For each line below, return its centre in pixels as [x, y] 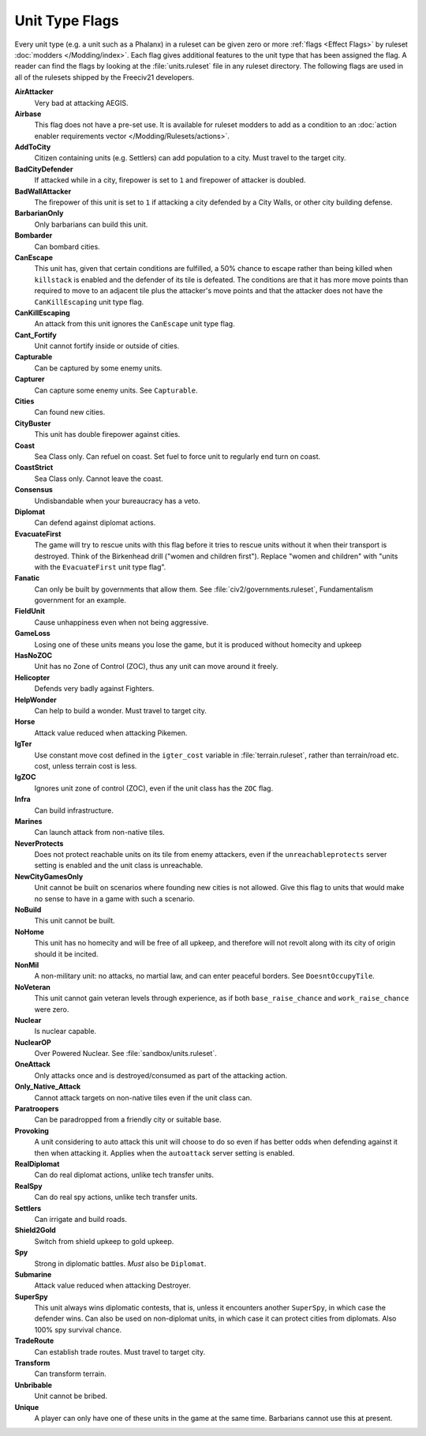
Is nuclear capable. [65, 1032]
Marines [28, 821]
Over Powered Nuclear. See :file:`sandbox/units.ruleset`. [125, 1054]
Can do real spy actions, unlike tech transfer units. [116, 1197]
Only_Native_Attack [48, 1087]
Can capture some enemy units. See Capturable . [116, 390]
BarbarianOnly [39, 213]
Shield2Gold [35, 1230]
